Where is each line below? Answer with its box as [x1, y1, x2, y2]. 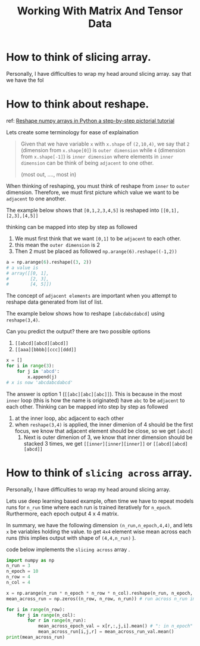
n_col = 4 [6, 580, 31, 586]
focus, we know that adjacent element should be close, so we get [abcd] [14, 427, 193, 434]
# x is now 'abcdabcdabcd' [6, 379, 73, 385]
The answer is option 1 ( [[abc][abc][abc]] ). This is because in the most [6, 390, 182, 397]
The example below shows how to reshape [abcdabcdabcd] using [6, 310, 165, 317]
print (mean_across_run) [6, 634, 65, 641]
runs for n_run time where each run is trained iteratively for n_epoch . [6, 503, 172, 511]
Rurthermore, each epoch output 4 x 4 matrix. [6, 510, 119, 517]
